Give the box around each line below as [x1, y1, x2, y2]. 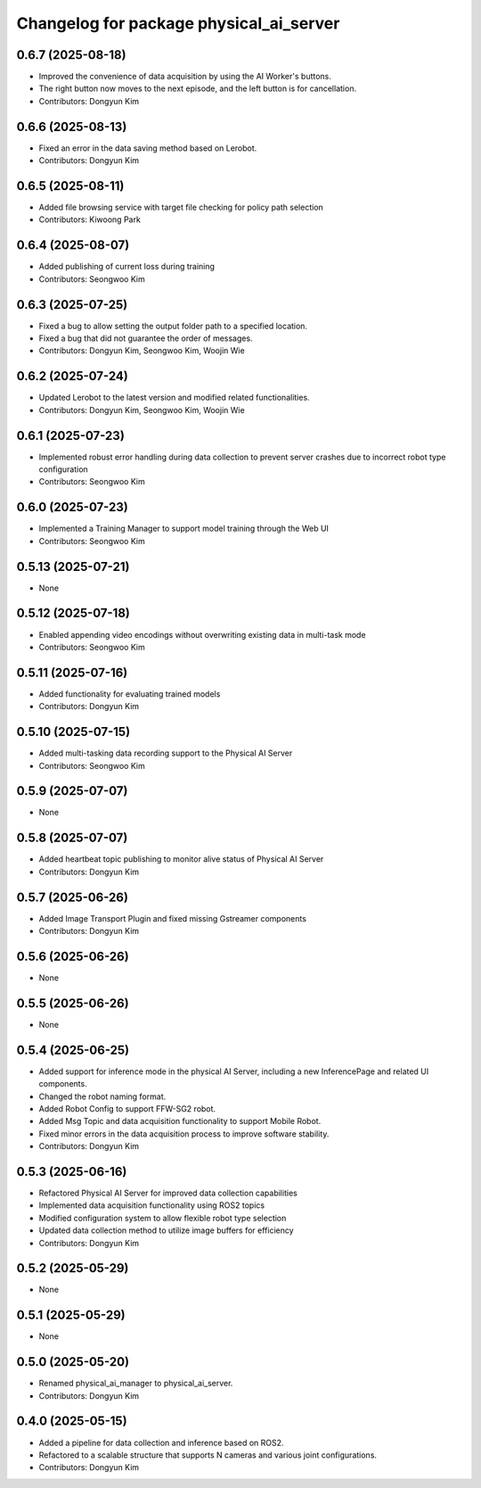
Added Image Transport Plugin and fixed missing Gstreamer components [38, 913, 307, 923]
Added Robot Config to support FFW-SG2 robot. [38, 1103, 216, 1114]
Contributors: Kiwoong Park [38, 214, 142, 225]
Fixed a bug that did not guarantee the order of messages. [38, 333, 253, 343]
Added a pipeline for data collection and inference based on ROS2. [38, 1437, 284, 1448]
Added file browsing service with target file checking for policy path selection [38, 202, 324, 213]
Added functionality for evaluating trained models [38, 688, 221, 699]
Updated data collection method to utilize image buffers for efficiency [38, 1225, 294, 1236]
